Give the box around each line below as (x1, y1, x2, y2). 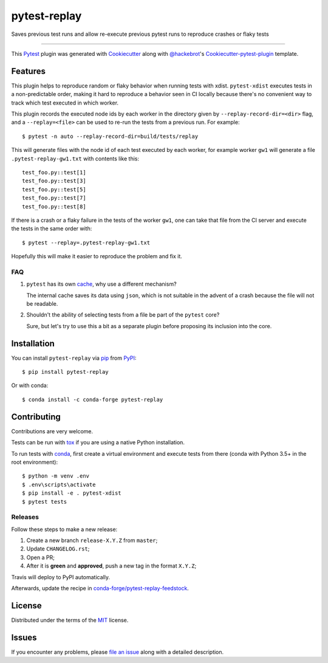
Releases (11, 513, 39, 521)
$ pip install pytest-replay (22, 368, 109, 376)
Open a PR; (26, 554, 55, 561)
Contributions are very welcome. (11, 427, 94, 435)
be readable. (26, 300, 58, 307)
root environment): (11, 458, 58, 465)
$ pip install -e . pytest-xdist (22, 490, 121, 496)
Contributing (11, 411, 61, 422)
